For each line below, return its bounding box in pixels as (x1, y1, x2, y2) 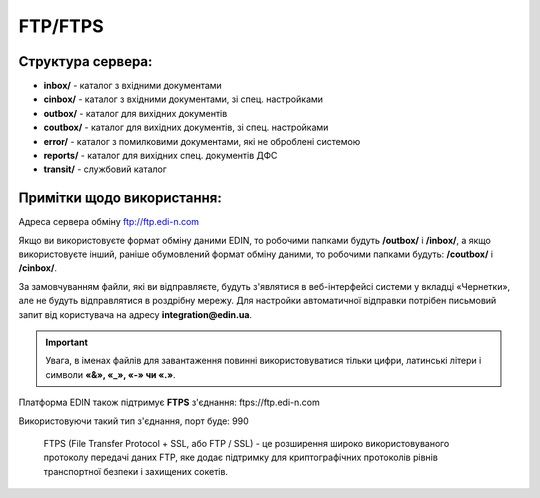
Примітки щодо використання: (18, 190, 222, 207)
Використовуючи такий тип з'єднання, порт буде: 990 (18, 415, 249, 427)
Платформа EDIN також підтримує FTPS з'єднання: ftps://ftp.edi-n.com (18, 396, 320, 409)
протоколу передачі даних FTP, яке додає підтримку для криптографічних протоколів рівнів (43, 451, 439, 464)
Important (45, 336, 89, 349)
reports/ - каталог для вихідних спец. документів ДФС (43, 150, 278, 162)
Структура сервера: (18, 53, 153, 70)
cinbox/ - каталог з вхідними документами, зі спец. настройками (43, 93, 324, 105)
